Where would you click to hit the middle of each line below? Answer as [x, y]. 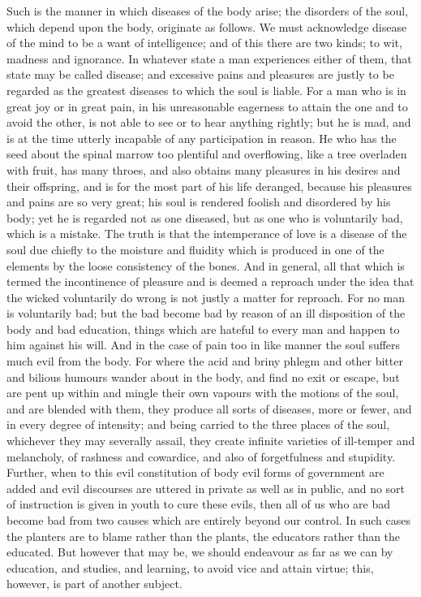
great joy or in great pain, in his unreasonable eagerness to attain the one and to [207, 106]
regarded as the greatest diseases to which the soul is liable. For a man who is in [206, 90]
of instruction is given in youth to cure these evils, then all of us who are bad [199, 504]
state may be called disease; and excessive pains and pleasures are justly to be [200, 74]
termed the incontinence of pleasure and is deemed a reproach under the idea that [210, 281]
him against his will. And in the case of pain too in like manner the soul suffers [204, 345]
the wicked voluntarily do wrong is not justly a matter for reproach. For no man [206, 297]
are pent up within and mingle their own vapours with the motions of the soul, [203, 393]
